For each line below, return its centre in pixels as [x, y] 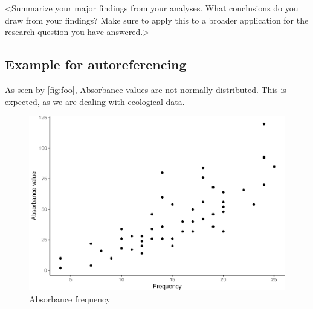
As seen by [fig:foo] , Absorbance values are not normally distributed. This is [146, 89]
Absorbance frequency [70, 299]
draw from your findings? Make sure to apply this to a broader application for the [157, 20]
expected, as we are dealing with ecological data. [95, 101]
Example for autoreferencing [96, 64]
